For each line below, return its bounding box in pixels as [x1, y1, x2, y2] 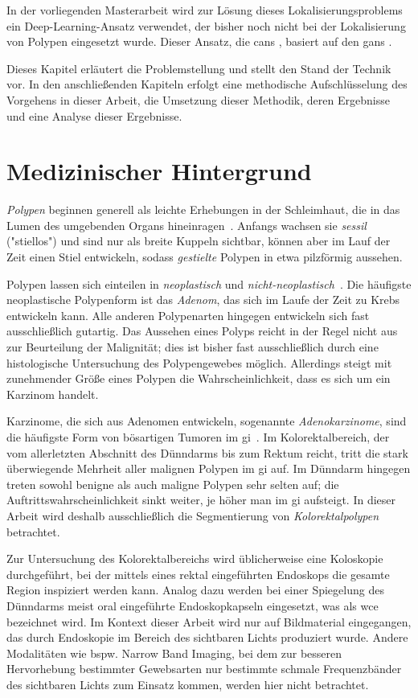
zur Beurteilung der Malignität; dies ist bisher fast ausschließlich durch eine [6, 339, 379, 355]
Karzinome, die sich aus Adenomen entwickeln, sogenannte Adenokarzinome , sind [6, 413, 407, 429]
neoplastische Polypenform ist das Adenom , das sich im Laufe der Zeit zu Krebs [6, 291, 400, 308]
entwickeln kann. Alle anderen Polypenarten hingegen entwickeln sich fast [6, 306, 370, 323]
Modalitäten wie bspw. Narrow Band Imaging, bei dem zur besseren [6, 644, 342, 661]
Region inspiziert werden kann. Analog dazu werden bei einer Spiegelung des [6, 581, 384, 598]
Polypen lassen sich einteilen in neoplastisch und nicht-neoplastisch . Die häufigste [6, 275, 412, 292]
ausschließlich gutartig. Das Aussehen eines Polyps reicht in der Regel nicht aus [6, 322, 398, 339]
